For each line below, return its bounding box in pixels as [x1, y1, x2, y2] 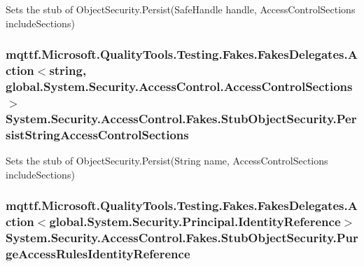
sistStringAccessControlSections [6, 125, 189, 143]
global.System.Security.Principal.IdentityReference [49, 213, 341, 230]
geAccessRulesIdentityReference [6, 244, 190, 262]
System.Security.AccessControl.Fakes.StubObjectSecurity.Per [6, 109, 357, 127]
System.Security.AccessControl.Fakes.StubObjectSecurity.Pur [6, 228, 358, 246]
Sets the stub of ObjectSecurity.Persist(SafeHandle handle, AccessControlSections [6, 2, 356, 16]
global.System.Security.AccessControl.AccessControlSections [6, 77, 353, 94]
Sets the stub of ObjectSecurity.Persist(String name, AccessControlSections [6, 153, 328, 168]
